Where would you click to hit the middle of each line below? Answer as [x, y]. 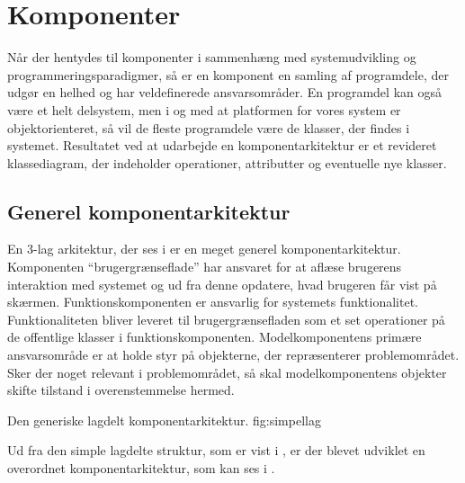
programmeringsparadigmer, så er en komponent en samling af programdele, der [228, 74]
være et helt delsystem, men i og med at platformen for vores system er [204, 109]
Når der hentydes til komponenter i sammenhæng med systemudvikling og [212, 57]
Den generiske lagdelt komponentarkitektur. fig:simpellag [164, 420]
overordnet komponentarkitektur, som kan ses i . [141, 468]
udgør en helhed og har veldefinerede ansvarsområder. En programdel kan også [224, 92]
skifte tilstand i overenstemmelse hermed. [121, 390]
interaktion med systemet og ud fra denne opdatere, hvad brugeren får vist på [222, 284]
